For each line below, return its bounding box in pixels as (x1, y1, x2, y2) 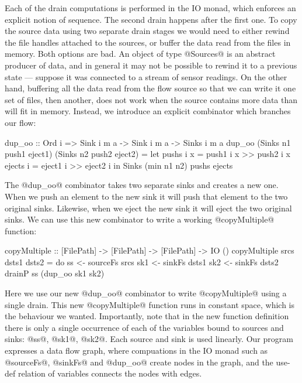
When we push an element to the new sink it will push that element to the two (5, 190, 288, 202)
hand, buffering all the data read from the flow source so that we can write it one (5, 82, 296, 94)
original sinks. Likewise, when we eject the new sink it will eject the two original (5, 201, 292, 214)
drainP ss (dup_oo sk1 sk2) (5, 267, 105, 279)
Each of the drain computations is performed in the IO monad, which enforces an (5, 2, 296, 13)
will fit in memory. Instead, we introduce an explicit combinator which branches (5, 105, 291, 117)
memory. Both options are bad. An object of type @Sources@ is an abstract (5, 47, 276, 60)
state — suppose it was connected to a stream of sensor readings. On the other (5, 70, 287, 83)
